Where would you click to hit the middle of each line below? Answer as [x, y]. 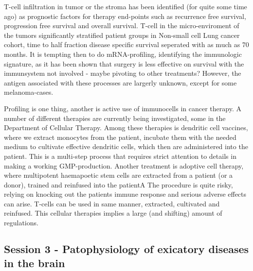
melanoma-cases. [29, 92]
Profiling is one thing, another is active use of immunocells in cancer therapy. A [123, 108]
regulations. [21, 223]
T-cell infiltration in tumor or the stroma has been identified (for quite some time [126, 6]
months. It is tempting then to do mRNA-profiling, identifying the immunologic [123, 54]
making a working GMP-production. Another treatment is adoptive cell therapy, [124, 165]
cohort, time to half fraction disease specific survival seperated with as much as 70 [126, 44]
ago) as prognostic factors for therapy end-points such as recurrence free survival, [125, 16]
